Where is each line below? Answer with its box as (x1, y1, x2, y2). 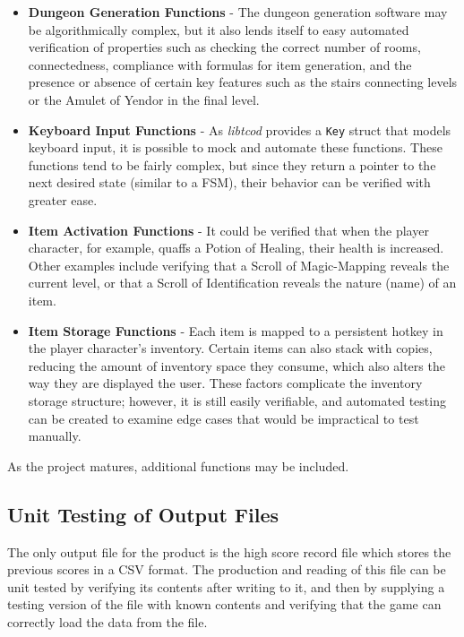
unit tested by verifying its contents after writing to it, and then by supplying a (7, 577, 445, 596)
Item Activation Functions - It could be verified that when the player (28, 220, 429, 239)
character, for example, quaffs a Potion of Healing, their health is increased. (28, 238, 444, 257)
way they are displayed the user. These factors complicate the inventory (28, 374, 423, 392)
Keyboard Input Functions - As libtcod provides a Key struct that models (28, 120, 451, 139)
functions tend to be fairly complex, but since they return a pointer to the (28, 155, 436, 174)
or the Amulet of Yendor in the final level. (28, 90, 260, 108)
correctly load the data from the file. (7, 612, 208, 631)
